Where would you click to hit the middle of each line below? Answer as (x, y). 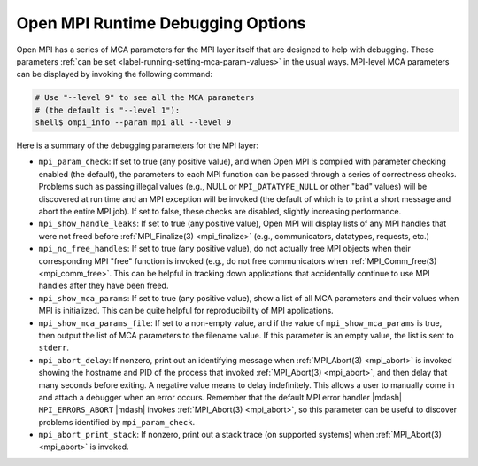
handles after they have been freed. (104, 286)
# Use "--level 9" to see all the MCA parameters (145, 98)
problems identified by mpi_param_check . (116, 422)
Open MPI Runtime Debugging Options (161, 23)
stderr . (54, 348)
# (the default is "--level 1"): (108, 110)
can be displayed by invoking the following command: (114, 74)
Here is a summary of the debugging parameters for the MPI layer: (138, 145)
